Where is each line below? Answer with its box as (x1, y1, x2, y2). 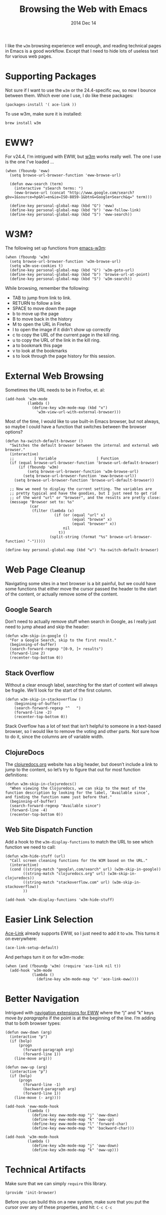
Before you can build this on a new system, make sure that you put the (5, 1199, 150, 1205)
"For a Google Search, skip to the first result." (9, 638, 117, 643)
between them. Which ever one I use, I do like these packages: (5, 92, 134, 98)
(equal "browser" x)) (72, 521, 117, 526)
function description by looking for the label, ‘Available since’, (5, 790, 150, 795)
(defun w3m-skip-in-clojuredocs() (5, 782, 77, 787)
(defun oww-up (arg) (5, 1065, 48, 1070)
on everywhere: (5, 935, 37, 942)
